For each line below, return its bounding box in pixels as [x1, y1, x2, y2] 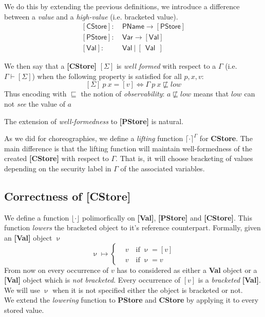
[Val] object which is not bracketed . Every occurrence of [4, 274, 180, 285]
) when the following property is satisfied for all [32, 70, 182, 81]
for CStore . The [199, 133, 253, 144]
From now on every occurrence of [4, 264, 109, 275]
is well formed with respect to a [116, 61, 216, 71]
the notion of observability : [81, 88, 165, 99]
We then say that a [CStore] [4, 61, 97, 71]
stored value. [4, 304, 44, 315]
